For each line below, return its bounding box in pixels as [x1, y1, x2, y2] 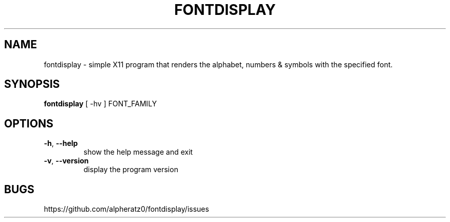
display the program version [83, 165, 178, 174]
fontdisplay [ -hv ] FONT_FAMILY [44, 99, 157, 108]
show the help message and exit [83, 147, 193, 157]
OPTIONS [4, 117, 53, 130]
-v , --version [44, 156, 89, 165]
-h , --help [44, 139, 78, 148]
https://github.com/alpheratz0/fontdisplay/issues [44, 205, 209, 214]
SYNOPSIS [4, 78, 60, 91]
